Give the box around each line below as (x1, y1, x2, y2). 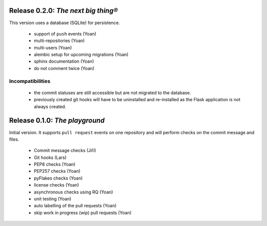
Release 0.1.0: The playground (9, 116, 105, 125)
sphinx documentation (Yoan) (34, 58, 94, 64)
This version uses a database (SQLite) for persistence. (9, 20, 120, 26)
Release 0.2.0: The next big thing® (9, 6, 118, 15)
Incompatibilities (9, 77, 50, 84)
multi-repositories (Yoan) (34, 38, 85, 44)
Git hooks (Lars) (34, 154, 67, 160)
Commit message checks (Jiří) (34, 148, 96, 153)
